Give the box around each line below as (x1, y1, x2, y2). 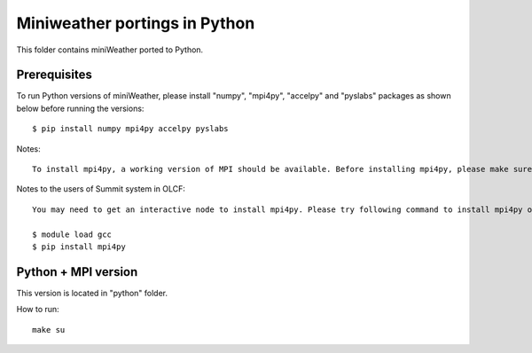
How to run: (16, 304, 59, 315)
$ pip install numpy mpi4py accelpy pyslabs (32, 124, 230, 134)
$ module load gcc (32, 229, 113, 239)
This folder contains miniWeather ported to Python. (16, 44, 204, 55)
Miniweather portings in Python (16, 13, 255, 33)
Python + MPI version (16, 264, 138, 279)
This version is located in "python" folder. (16, 287, 168, 298)
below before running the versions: (16, 103, 145, 114)
